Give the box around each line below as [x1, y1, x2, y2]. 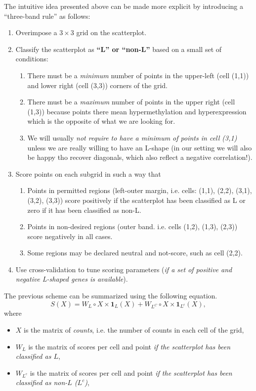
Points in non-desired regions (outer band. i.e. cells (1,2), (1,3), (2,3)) [27, 221, 238, 232]
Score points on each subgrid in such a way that [15, 168, 161, 179]
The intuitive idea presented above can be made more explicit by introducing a [4, 1, 243, 11]
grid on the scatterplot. [76, 27, 147, 38]
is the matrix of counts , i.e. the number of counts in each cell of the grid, [24, 325, 244, 335]
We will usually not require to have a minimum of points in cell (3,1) [27, 132, 237, 143]
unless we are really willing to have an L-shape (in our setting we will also [27, 142, 252, 152]
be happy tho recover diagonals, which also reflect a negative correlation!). [27, 152, 253, 162]
